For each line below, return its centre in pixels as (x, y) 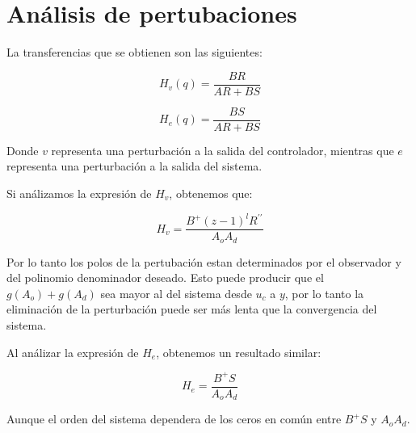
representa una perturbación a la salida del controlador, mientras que (223, 150)
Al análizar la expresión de (73, 352)
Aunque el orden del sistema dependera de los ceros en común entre (174, 419)
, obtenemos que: (211, 193)
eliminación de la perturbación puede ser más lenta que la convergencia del (192, 309)
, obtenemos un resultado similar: (239, 352)
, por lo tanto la (324, 293)
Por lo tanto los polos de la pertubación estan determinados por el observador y (204, 261)
